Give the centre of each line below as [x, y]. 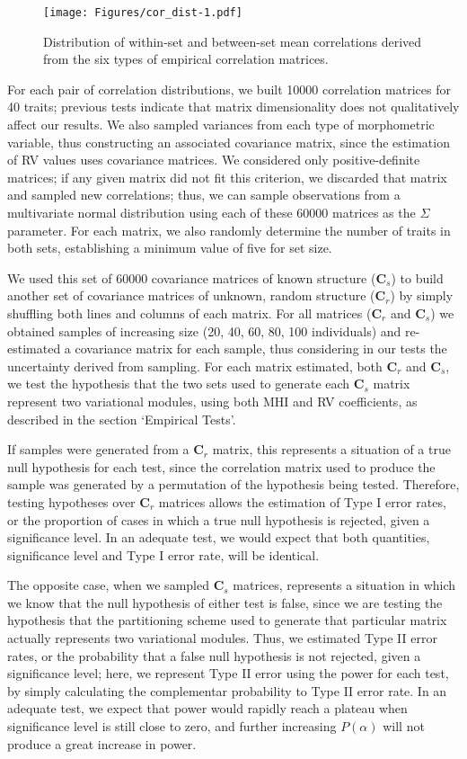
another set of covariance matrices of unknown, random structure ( [191, 295]
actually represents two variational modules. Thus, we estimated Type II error [222, 638]
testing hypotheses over [71, 501]
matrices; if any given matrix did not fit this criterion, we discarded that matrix [227, 177]
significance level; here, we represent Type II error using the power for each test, [228, 673]
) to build [417, 277]
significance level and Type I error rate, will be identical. [163, 554]
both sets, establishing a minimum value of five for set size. [170, 248]
